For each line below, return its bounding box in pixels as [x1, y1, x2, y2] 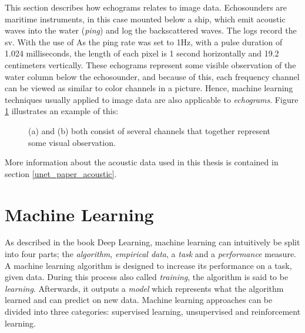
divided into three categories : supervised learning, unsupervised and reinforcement [5, 305, 301, 317]
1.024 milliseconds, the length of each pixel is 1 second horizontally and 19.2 [5, 47, 279, 59]
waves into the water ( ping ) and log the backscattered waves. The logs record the [5, 24, 297, 36]
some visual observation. [28, 136, 116, 148]
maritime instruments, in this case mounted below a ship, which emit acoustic [5, 12, 286, 25]
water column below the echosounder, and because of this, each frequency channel [5, 70, 300, 82]
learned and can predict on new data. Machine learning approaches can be [5, 294, 273, 306]
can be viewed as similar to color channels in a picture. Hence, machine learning [5, 82, 293, 94]
